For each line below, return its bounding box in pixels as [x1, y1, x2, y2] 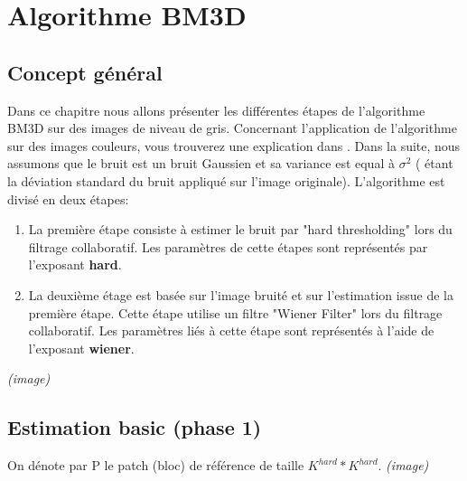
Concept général [7, 58, 163, 86]
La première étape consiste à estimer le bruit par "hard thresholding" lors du [28, 220, 453, 239]
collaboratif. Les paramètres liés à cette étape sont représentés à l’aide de [28, 321, 434, 340]
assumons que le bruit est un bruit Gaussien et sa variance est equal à [7, 154, 395, 173]
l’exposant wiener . [28, 338, 135, 357]
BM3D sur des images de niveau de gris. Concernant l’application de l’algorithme [7, 118, 457, 137]
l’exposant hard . [28, 255, 122, 274]
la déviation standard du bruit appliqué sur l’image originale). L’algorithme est [7, 171, 445, 190]
